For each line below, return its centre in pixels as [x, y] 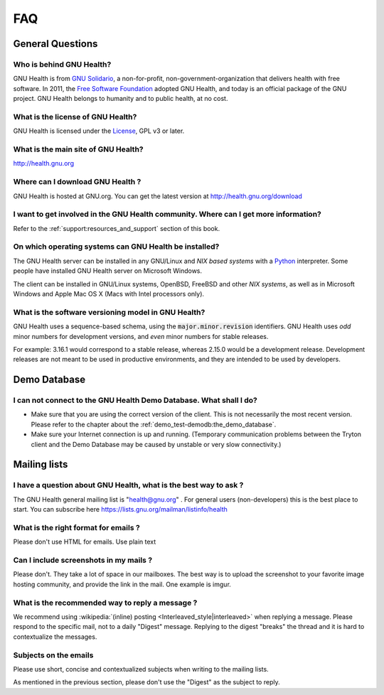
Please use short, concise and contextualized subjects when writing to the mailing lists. [141, 669]
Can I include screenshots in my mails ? [83, 560]
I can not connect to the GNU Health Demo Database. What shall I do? [135, 400]
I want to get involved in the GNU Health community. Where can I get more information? [167, 215]
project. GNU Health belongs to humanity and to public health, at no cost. [121, 99]
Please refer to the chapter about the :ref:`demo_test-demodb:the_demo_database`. [154, 424]
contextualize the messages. [55, 637]
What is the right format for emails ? [76, 527]
